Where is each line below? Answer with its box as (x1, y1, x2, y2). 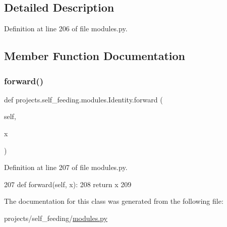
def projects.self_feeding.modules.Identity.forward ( (4, 94, 163, 104)
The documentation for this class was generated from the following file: (4, 196, 223, 206)
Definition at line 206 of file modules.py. (4, 23, 128, 34)
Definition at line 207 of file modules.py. (4, 162, 128, 173)
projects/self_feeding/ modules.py (4, 212, 107, 223)
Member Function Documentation (4, 48, 186, 64)
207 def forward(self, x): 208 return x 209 (4, 179, 132, 189)
